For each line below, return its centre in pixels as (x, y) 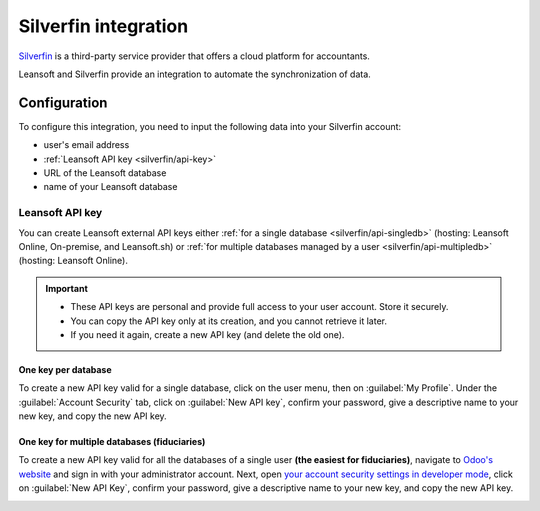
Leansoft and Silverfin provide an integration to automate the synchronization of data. (195, 74)
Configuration (63, 102)
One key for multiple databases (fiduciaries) (112, 442)
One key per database (65, 369)
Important (67, 288)
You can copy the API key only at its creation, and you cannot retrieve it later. (228, 321)
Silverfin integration (103, 26)
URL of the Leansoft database (105, 173)
